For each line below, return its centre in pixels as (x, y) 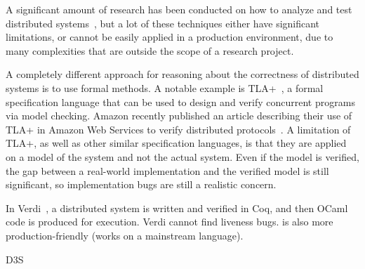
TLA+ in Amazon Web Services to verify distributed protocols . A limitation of (178, 129)
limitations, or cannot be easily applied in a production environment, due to (170, 37)
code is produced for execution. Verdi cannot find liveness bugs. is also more (170, 222)
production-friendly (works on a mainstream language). (125, 235)
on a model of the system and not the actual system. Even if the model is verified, (182, 156)
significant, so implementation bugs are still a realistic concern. (141, 184)
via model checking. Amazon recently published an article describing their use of (179, 116)
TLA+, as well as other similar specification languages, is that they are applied (176, 143)
